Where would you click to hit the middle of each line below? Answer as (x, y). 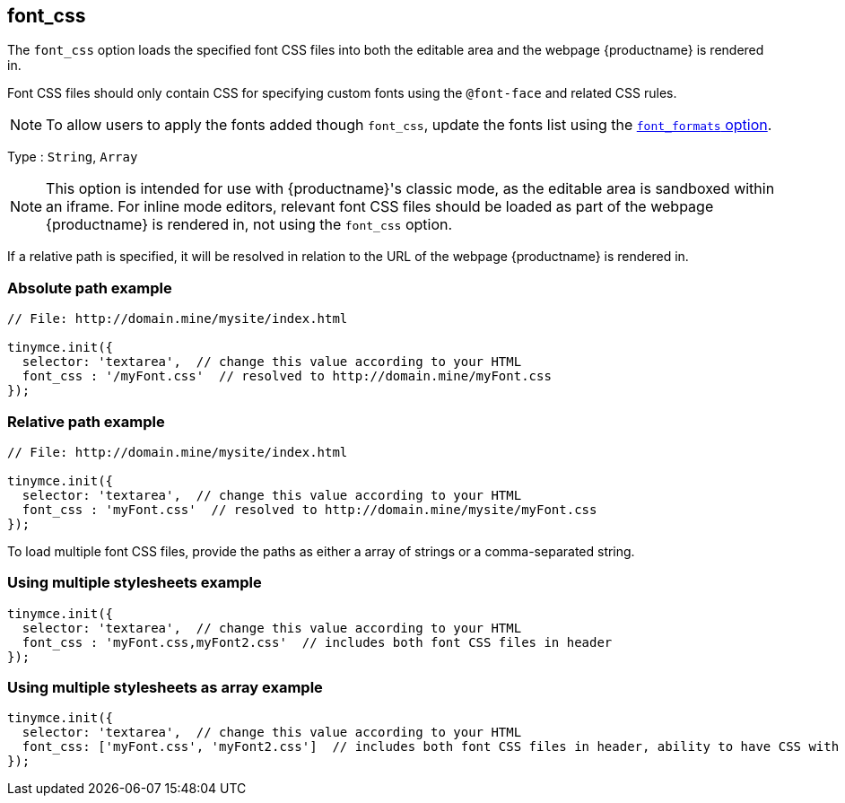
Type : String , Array (73, 157)
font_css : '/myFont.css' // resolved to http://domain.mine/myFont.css (287, 376)
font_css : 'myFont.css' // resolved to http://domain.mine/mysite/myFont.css (309, 509)
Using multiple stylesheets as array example (165, 688)
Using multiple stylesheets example (135, 583)
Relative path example (86, 421)
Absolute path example (90, 288)
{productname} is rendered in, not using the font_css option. (249, 225)
